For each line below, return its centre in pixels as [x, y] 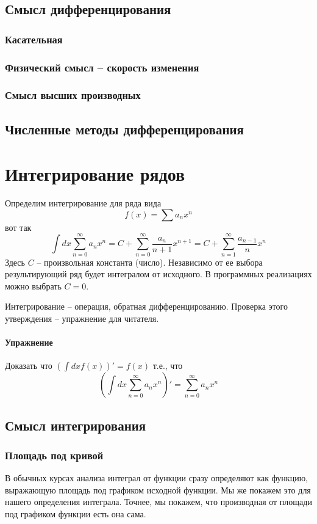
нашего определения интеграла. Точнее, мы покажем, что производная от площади [158, 502]
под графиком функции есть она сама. [76, 514]
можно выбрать [33, 286]
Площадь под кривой [54, 455]
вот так [18, 227]
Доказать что [29, 366]
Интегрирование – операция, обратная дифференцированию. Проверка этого [146, 306]
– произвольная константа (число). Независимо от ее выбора [150, 262]
